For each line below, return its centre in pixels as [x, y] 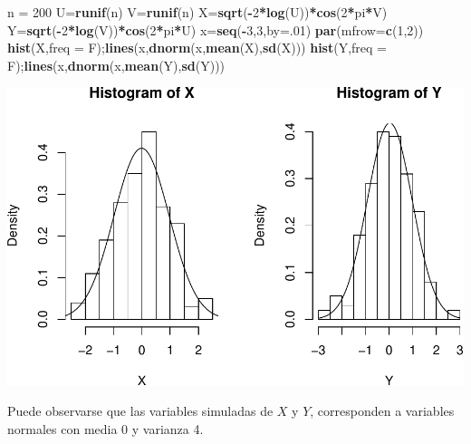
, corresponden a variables [382, 411]
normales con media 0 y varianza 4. [106, 428]
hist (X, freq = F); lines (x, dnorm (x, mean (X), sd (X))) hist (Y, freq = [197, 48]
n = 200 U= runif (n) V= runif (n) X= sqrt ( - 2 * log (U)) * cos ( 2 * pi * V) [197, 12]
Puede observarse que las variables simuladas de [140, 411]
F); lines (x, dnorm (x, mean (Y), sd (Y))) [116, 65]
